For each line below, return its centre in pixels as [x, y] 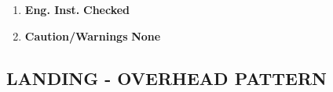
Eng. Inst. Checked [77, 9]
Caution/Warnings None [93, 35]
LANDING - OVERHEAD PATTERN [166, 78]
